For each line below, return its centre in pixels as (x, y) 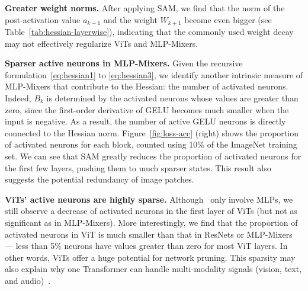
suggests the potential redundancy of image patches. (100, 179)
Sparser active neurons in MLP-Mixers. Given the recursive (124, 63)
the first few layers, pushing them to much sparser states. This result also (138, 167)
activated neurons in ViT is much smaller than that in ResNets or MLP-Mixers (149, 234)
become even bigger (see (228, 19)
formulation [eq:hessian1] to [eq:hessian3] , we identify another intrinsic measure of (154, 74)
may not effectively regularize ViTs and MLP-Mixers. (102, 43)
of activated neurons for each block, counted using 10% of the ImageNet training (151, 144)
